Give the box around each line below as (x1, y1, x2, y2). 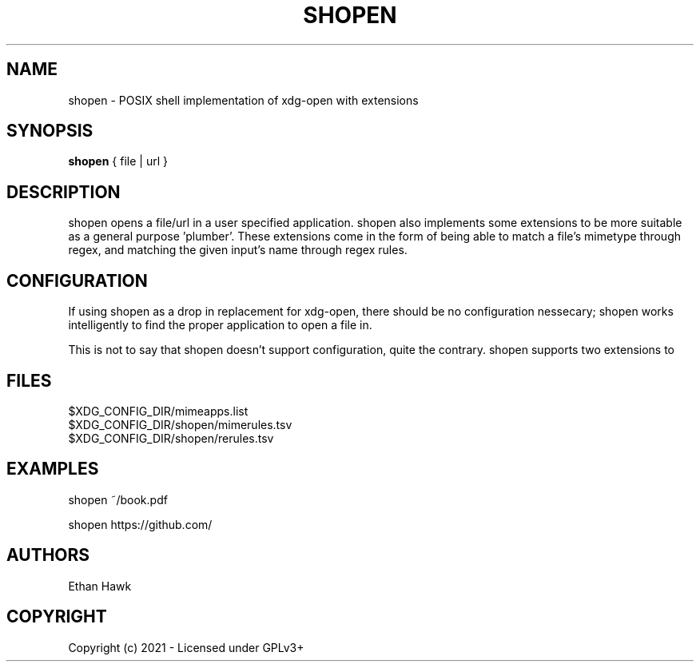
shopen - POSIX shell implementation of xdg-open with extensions (68, 93, 419, 107)
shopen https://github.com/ (68, 517, 213, 531)
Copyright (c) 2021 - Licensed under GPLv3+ (68, 640, 304, 654)
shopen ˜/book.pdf (68, 492, 168, 507)
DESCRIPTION (6, 181, 121, 202)
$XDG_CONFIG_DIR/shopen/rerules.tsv (68, 431, 274, 445)
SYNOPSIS (6, 121, 93, 141)
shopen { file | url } (68, 154, 168, 169)
